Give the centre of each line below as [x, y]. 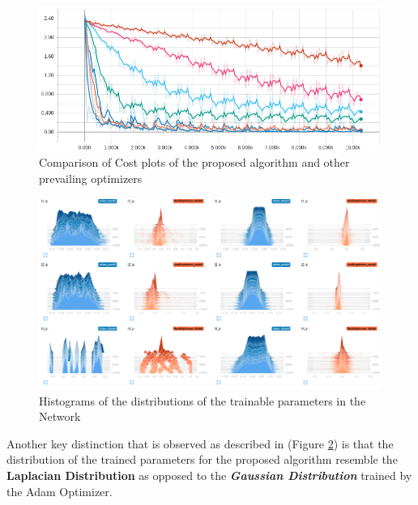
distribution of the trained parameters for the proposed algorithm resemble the [202, 459]
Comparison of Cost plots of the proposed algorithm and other [194, 162]
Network [60, 416]
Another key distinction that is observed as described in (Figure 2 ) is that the [200, 443]
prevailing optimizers [91, 178]
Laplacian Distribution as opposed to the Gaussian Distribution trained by [209, 475]
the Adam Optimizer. [60, 491]
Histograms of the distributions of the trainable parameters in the [203, 400]
